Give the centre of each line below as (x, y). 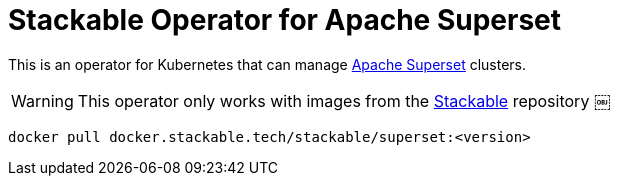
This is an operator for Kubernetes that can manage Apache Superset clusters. (267, 64)
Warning (42, 100)
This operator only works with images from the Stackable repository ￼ (343, 100)
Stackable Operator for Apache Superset (285, 20)
